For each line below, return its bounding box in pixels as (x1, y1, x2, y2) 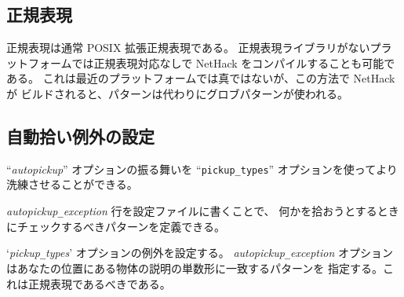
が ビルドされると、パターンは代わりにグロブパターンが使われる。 (6, 85, 349, 101)
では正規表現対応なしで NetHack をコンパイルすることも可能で (71, 54, 395, 71)
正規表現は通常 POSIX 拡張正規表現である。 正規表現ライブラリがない (6, 39, 370, 56)
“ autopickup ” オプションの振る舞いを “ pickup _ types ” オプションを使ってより (6, 160, 398, 177)
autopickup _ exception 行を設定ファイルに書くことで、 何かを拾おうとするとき (6, 203, 399, 219)
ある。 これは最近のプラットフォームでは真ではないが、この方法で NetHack (6, 70, 395, 86)
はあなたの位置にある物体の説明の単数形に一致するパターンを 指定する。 (6, 259, 383, 276)
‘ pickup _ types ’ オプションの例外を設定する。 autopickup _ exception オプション (6, 244, 393, 261)
